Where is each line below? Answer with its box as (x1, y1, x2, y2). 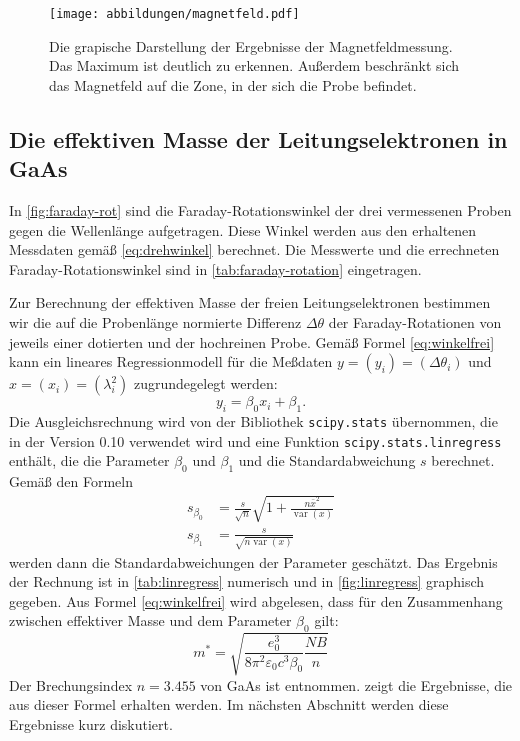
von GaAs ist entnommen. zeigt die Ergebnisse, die (200, 674, 513, 695)
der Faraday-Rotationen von (328, 312, 502, 332)
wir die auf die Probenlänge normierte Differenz (9, 312, 302, 332)
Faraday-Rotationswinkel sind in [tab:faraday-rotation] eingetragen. (9, 258, 422, 279)
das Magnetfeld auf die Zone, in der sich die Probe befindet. (49, 74, 417, 95)
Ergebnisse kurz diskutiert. (9, 713, 173, 734)
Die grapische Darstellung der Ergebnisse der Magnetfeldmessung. (49, 35, 453, 56)
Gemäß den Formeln (9, 471, 133, 492)
